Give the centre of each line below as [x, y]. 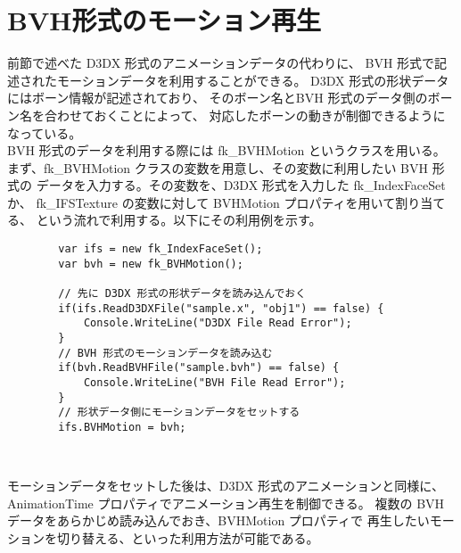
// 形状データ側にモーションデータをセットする [179, 413]
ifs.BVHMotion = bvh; [122, 427]
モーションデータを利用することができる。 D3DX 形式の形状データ [253, 80]
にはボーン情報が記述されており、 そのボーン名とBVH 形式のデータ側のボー [230, 98]
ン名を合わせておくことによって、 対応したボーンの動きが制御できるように [226, 115]
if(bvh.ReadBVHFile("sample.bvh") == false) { [199, 368]
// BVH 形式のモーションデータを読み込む [165, 353]
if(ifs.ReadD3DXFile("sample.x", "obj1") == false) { [221, 308]
